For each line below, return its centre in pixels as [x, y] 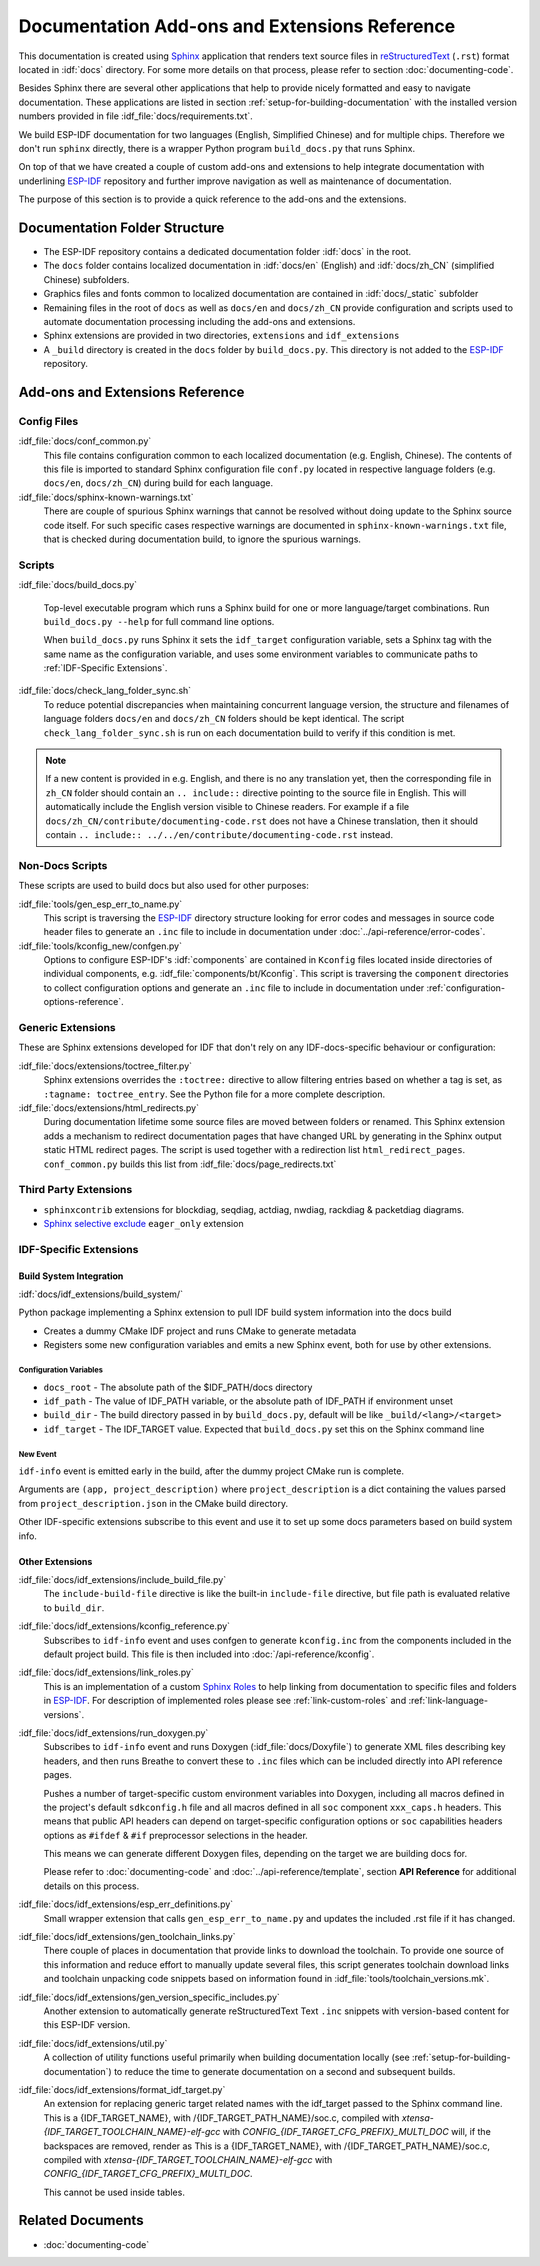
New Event [37, 1454]
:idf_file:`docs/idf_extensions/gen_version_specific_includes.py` [149, 1997]
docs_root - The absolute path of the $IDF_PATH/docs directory [178, 1387]
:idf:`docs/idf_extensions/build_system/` [101, 1294]
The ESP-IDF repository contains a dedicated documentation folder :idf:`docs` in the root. [227, 251]
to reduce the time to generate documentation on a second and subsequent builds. [284, 2071]
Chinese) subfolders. [86, 279]
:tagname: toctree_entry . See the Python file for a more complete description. [214, 1094]
